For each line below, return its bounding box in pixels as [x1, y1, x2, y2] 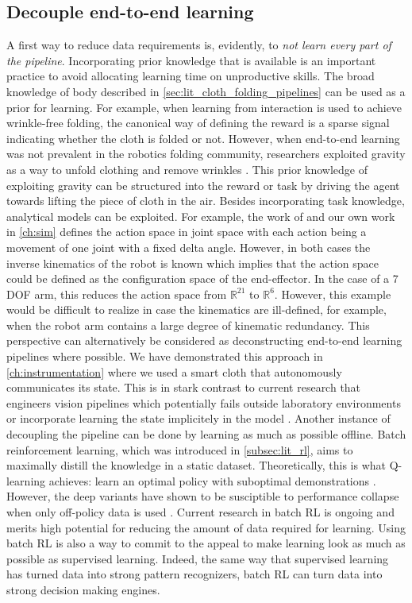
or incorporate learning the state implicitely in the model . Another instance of [6, 410, 391, 427]
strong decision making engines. [6, 581, 160, 597]
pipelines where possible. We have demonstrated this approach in [6, 348, 323, 365]
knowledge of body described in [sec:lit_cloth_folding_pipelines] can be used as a [6, 83, 406, 99]
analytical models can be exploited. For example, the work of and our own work [6, 207, 395, 224]
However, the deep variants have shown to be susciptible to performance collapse [6, 488, 399, 504]
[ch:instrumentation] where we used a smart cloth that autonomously [6, 363, 342, 380]
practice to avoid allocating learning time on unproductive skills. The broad [6, 68, 375, 84]
